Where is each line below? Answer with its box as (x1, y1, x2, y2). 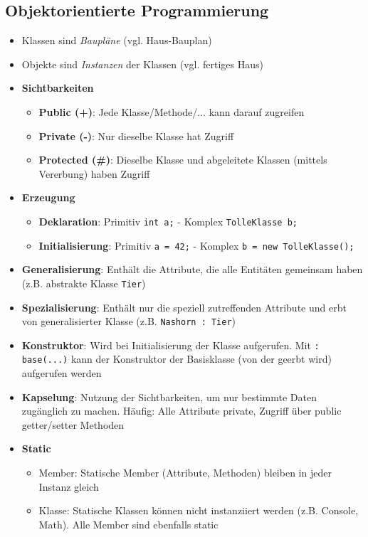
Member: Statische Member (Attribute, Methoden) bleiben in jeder (38, 465, 332, 480)
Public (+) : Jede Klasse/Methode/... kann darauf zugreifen (38, 104, 305, 119)
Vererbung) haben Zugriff (38, 166, 150, 181)
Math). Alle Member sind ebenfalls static (38, 516, 219, 531)
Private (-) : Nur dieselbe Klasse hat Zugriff (38, 128, 234, 143)
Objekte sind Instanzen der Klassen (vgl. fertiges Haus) (21, 56, 263, 71)
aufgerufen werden (21, 366, 102, 381)
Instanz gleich (38, 479, 99, 494)
